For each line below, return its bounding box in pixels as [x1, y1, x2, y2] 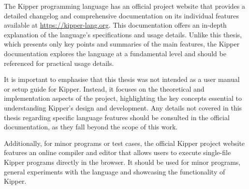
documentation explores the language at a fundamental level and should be [4, 48, 226, 58]
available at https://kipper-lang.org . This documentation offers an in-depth [4, 20, 227, 30]
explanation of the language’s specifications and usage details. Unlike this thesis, [4, 29, 242, 39]
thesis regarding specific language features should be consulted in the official [4, 112, 230, 122]
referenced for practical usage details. [4, 58, 114, 68]
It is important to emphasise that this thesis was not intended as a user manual [4, 74, 240, 84]
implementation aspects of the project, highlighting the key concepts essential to [4, 93, 242, 103]
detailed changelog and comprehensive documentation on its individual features [4, 10, 239, 20]
